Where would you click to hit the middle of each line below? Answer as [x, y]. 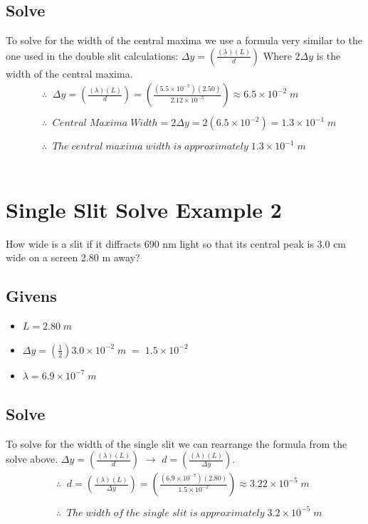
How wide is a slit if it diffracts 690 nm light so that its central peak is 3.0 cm [176, 243]
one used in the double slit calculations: [92, 55]
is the [328, 55]
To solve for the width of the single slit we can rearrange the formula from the [177, 443]
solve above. [32, 459]
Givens [31, 296]
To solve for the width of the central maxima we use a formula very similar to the [184, 40]
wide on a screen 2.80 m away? [73, 257]
